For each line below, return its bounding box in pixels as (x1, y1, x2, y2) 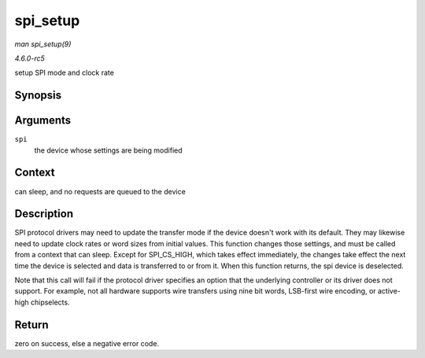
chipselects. (30, 297, 70, 307)
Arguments (14, 114, 72, 127)
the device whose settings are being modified (34, 146, 183, 155)
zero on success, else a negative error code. (14, 338, 160, 348)
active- (377, 286, 401, 296)
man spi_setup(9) (14, 39, 72, 49)
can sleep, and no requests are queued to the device (14, 186, 187, 196)
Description (14, 207, 74, 220)
